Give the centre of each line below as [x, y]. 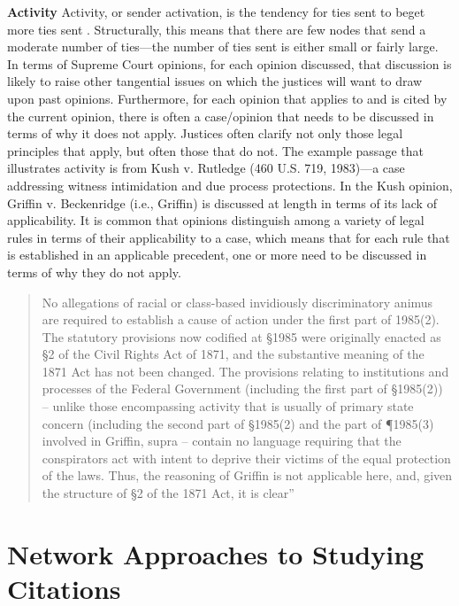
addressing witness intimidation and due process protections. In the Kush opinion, [230, 185]
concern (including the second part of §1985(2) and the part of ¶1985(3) [238, 423]
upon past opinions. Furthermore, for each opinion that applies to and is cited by [227, 98]
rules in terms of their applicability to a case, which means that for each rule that [229, 237]
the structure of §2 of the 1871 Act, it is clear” [168, 493]
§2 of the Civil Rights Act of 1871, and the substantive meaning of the [233, 354]
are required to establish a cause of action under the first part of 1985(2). [241, 319]
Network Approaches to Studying [216, 553]
